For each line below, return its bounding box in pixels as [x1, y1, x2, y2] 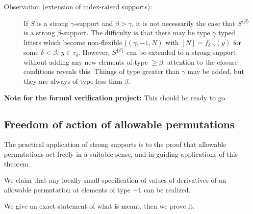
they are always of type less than [24, 76, 122, 86]
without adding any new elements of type [24, 56, 148, 67]
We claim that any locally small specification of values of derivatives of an [4, 175, 226, 185]
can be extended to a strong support [126, 47, 236, 57]
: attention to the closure [163, 56, 238, 67]
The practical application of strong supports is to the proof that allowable [4, 139, 227, 149]
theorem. [4, 158, 30, 168]
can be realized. [144, 184, 191, 194]
